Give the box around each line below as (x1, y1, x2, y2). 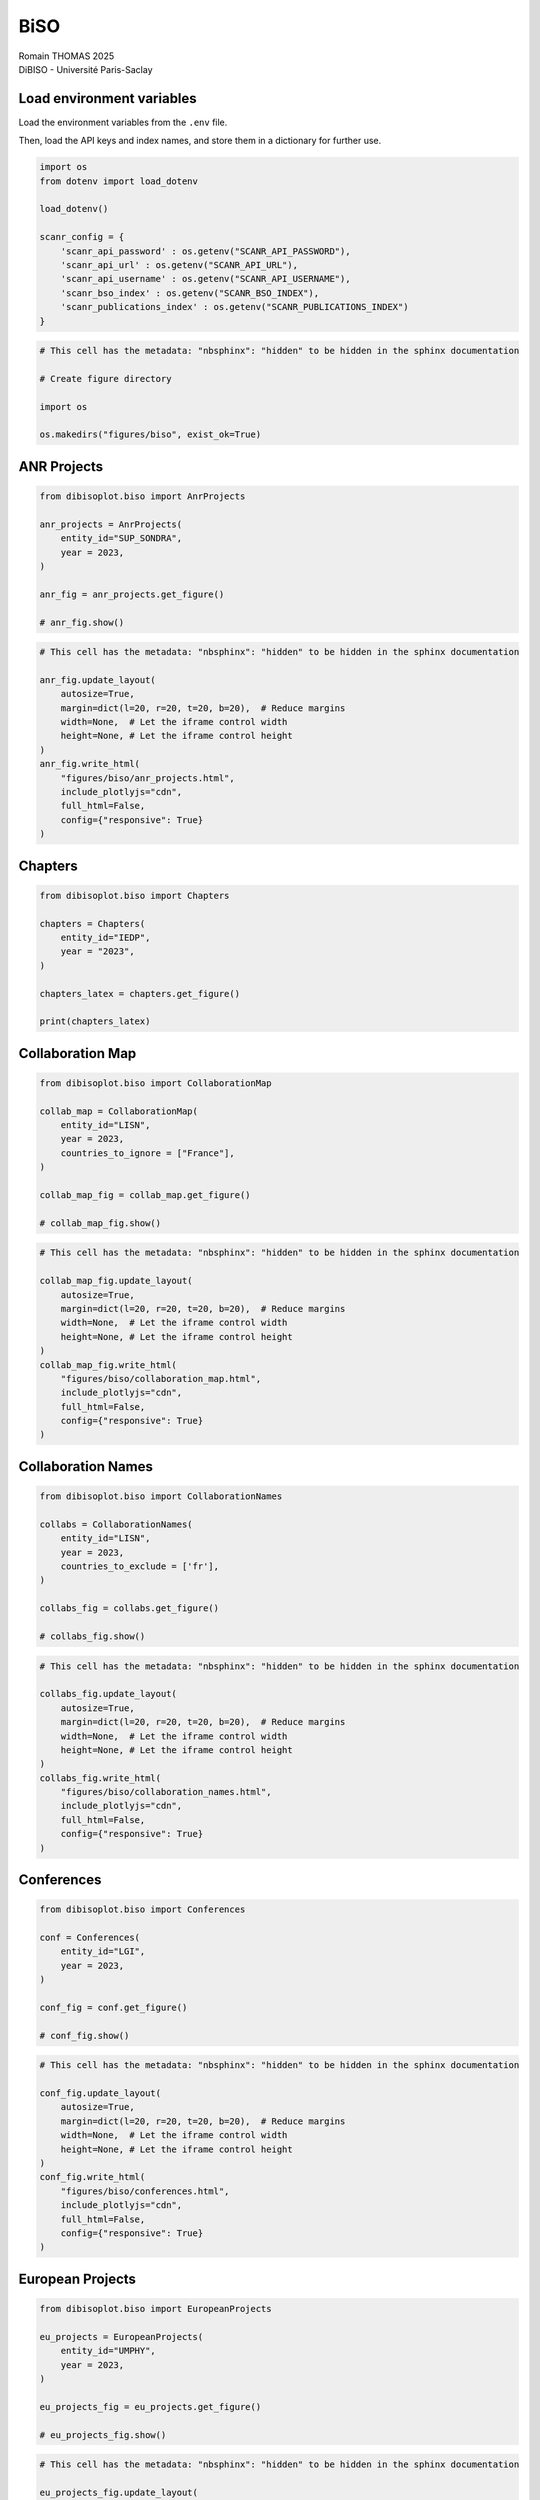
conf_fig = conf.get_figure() (39, 2001, 188, 2013)
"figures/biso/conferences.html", (60, 2185, 230, 2197)
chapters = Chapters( (39, 918, 146, 929)
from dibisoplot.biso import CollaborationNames (39, 1491, 283, 1502)
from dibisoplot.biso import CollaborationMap (39, 1077, 272, 1089)
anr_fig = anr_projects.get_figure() (39, 588, 225, 600)
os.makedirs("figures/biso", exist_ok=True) (39, 429, 262, 440)
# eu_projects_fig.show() (39, 2429, 167, 2440)
